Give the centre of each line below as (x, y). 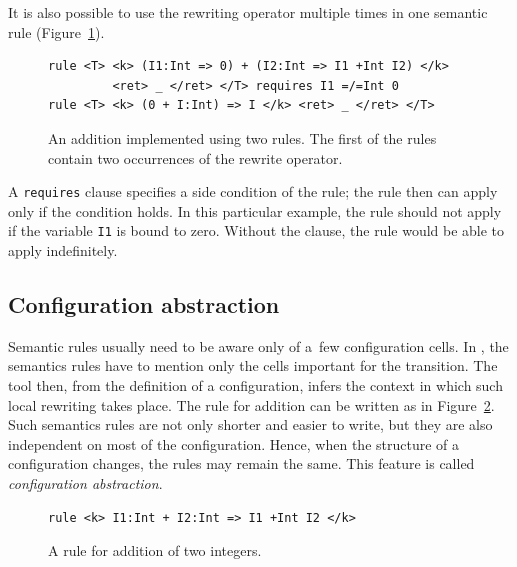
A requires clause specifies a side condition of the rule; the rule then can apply (253, 191)
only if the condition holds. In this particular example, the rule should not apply (255, 210)
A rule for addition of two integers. (155, 550)
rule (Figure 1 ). (56, 31)
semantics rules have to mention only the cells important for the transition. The (253, 365)
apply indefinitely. (63, 250)
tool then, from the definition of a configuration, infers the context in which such (255, 385)
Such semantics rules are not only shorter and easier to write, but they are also (250, 424)
